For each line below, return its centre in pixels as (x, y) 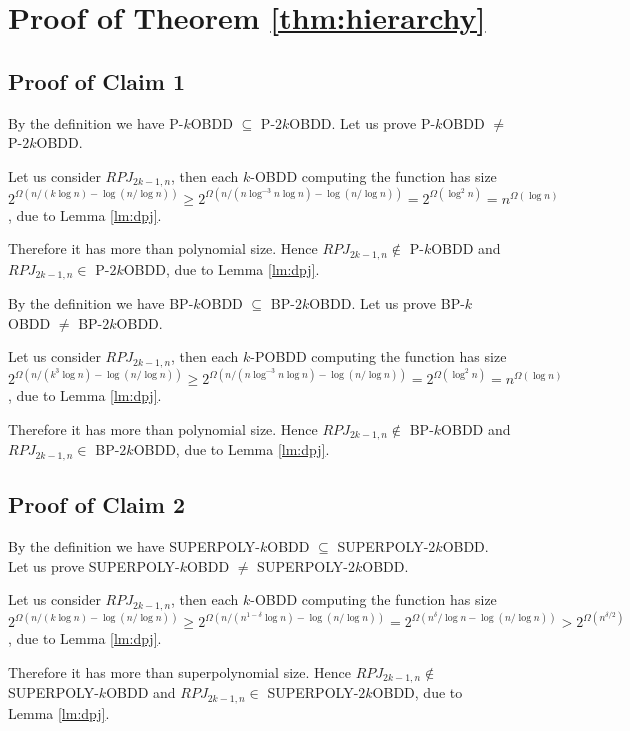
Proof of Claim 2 (97, 504)
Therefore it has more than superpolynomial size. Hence (179, 671)
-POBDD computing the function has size (378, 356)
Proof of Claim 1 (97, 80)
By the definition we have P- (96, 122)
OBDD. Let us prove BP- (387, 303)
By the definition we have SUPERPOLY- (134, 546)
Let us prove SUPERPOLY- (94, 565)
